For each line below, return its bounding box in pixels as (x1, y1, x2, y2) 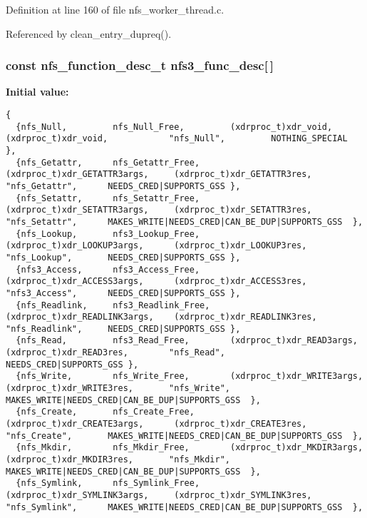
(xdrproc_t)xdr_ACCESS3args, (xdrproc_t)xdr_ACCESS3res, (6, 276, 307, 287)
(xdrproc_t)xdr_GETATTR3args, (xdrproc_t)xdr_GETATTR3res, (6, 169, 312, 180)
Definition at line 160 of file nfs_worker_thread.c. (6, 2, 224, 16)
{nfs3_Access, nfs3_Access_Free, (16, 264, 200, 275)
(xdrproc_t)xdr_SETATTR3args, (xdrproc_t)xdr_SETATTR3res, (6, 205, 312, 215)
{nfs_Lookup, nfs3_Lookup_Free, (16, 228, 200, 239)
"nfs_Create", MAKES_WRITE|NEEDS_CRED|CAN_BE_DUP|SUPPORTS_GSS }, (6, 430, 363, 441)
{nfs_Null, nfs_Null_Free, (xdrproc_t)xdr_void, (16, 121, 333, 132)
